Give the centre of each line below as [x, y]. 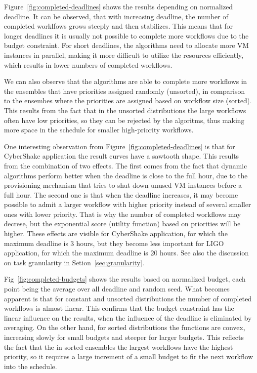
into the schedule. [31, 366]
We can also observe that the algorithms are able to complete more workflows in [126, 81]
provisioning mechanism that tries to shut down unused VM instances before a [123, 185]
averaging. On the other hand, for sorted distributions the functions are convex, [125, 327]
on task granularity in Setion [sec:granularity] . [74, 262]
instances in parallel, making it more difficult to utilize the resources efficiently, [124, 55]
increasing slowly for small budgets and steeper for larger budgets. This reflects [124, 337]
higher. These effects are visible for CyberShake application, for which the [116, 233]
